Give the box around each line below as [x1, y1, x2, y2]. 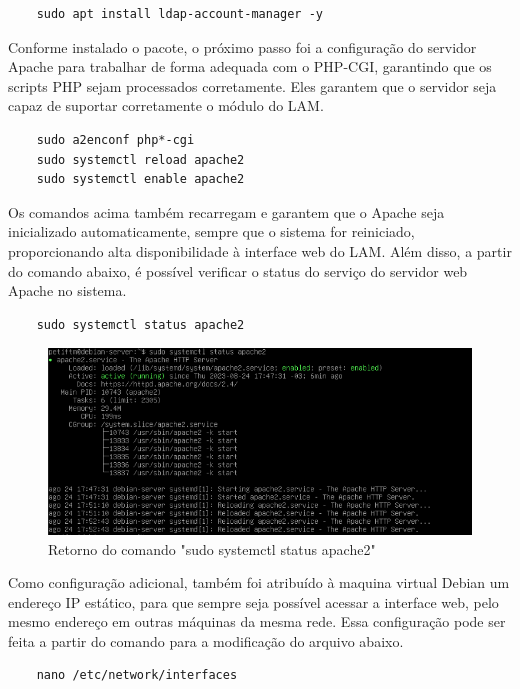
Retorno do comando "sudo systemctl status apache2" [48, 538, 376, 559]
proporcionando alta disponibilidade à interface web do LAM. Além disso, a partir [8, 240, 512, 261]
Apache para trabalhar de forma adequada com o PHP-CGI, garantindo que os [8, 56, 492, 77]
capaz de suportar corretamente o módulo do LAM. [8, 95, 324, 116]
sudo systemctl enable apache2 [36, 172, 245, 187]
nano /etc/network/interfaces [36, 668, 238, 683]
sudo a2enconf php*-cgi [36, 132, 195, 147]
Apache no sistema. [8, 280, 127, 301]
